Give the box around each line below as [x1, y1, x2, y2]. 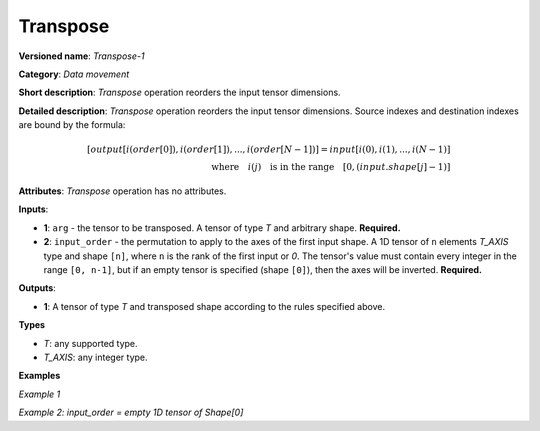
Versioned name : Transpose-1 [18, 50, 145, 62]
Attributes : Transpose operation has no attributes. [18, 185, 227, 197]
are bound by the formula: [18, 119, 126, 131]
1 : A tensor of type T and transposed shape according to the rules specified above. [43, 300, 385, 312]
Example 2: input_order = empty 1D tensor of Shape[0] [18, 406, 244, 419]
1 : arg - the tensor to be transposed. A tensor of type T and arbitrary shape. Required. [43, 221, 401, 234]
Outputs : [18, 282, 57, 294]
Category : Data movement [18, 68, 130, 80]
